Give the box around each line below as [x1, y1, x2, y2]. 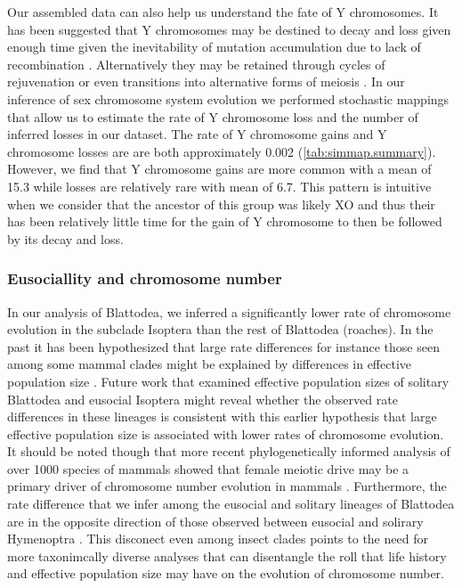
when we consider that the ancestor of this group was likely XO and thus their [7, 194, 435, 213]
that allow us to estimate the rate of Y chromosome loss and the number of [7, 107, 418, 126]
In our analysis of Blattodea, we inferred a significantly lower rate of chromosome [7, 302, 451, 321]
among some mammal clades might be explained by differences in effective [7, 355, 412, 373]
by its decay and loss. [7, 229, 124, 248]
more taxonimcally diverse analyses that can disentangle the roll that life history [7, 546, 447, 565]
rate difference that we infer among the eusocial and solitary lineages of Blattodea [7, 494, 455, 513]
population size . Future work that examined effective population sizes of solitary [7, 372, 450, 390]
